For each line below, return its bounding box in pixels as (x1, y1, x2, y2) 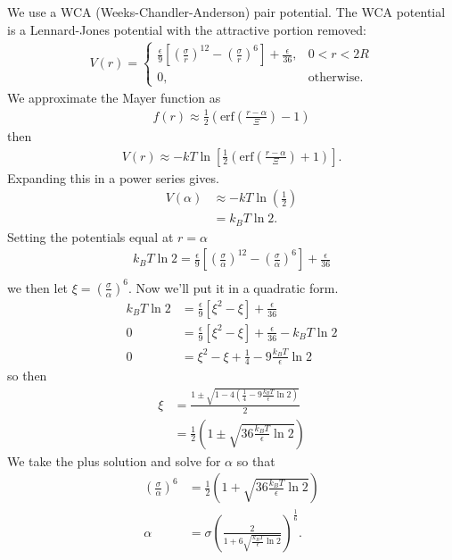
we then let (7, 278, 69, 297)
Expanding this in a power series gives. (7, 168, 219, 187)
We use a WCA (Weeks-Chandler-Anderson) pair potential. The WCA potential (7, 3, 446, 21)
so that (236, 451, 275, 470)
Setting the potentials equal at (7, 227, 174, 246)
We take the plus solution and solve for (7, 451, 221, 470)
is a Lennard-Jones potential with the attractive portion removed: (7, 20, 366, 38)
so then (7, 366, 47, 385)
